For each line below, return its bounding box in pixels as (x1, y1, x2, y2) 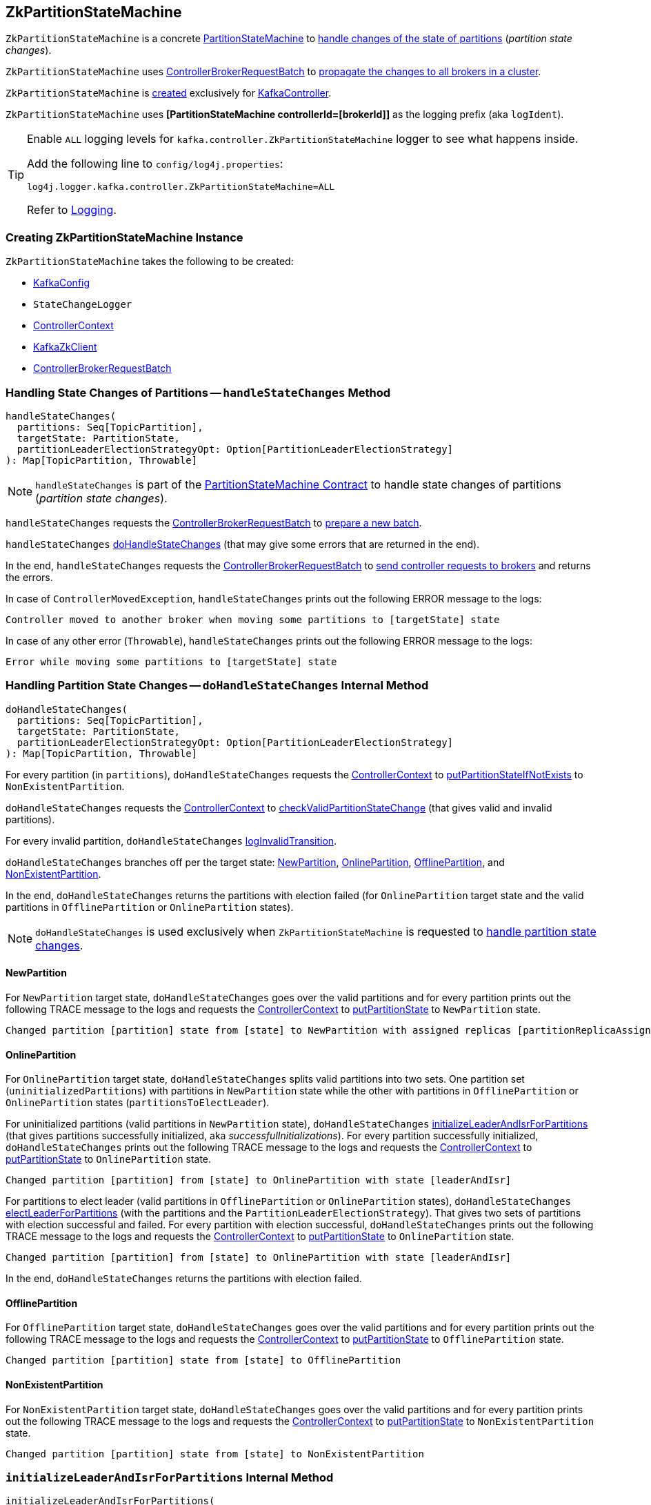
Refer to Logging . (27, 203, 117, 217)
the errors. (6, 571, 53, 583)
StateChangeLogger (33, 299, 132, 311)
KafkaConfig (33, 277, 90, 289)
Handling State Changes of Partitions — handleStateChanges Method (6, 385, 391, 400)
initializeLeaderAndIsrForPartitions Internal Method (6, 1470, 334, 1484)
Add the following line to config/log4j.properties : (27, 157, 283, 171)
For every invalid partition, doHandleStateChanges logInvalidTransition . (6, 834, 337, 847)
